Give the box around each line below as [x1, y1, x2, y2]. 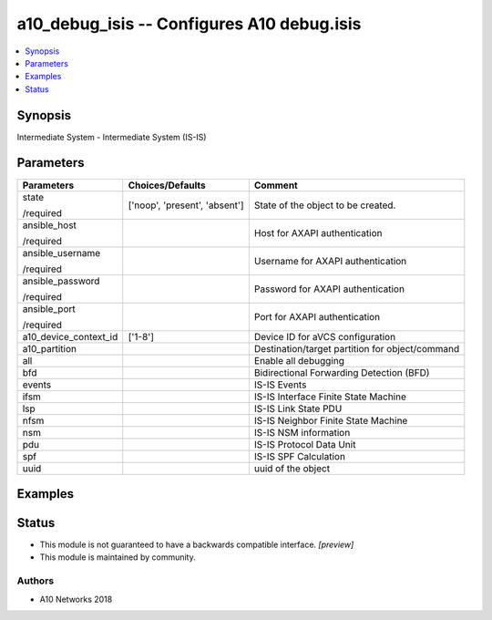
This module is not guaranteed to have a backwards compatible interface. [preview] [39, 539, 354, 551]
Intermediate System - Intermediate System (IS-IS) [16, 131, 207, 142]
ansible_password [22, 274, 100, 287]
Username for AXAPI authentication [253, 254, 407, 267]
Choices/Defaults [128, 179, 206, 191]
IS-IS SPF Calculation [253, 449, 346, 462]
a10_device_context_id [22, 330, 118, 343]
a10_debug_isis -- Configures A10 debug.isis [16, 14, 362, 34]
